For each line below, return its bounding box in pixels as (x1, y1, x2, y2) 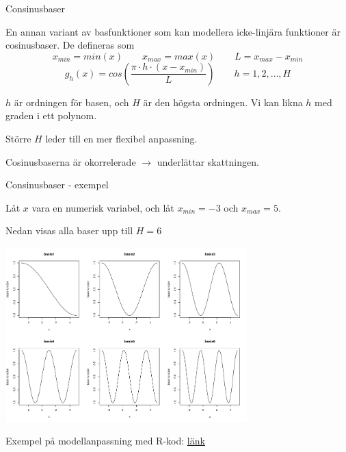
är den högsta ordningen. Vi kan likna (143, 95, 303, 109)
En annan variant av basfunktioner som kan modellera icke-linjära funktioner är (5, 24, 341, 38)
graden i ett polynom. (5, 108, 97, 123)
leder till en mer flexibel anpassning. (45, 131, 198, 145)
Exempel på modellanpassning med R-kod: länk (5, 434, 205, 448)
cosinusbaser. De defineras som (5, 38, 135, 52)
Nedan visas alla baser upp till (5, 223, 133, 238)
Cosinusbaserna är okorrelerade (5, 154, 136, 168)
